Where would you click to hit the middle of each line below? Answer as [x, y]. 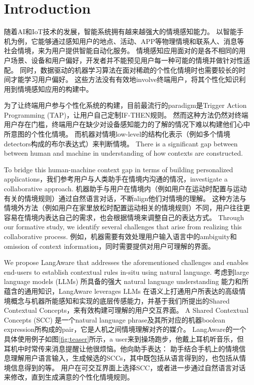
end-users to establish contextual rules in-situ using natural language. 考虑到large [127, 272]
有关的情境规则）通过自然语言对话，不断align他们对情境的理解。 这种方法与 [125, 198]
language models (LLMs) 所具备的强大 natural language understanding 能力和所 [126, 281]
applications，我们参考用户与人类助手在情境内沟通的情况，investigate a [116, 179]
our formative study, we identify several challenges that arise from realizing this [123, 227]
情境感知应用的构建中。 [55, 89]
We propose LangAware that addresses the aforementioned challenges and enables [126, 262]
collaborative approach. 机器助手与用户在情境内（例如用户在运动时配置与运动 [126, 189]
